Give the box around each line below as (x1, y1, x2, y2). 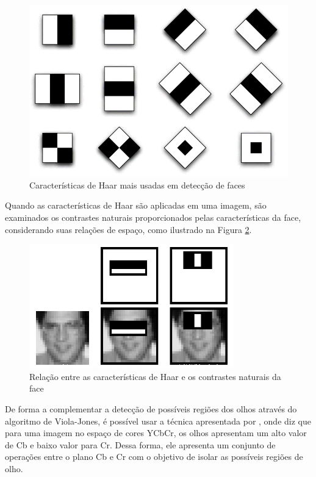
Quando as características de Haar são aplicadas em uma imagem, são (5, 199, 267, 212)
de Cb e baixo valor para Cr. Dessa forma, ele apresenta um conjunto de (5, 438, 276, 451)
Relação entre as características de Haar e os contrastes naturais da (29, 370, 281, 382)
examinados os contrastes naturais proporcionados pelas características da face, (5, 211, 301, 224)
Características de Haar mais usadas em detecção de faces (29, 178, 245, 191)
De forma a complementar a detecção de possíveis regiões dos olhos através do (5, 403, 297, 415)
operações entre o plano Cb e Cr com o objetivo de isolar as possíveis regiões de (5, 450, 303, 463)
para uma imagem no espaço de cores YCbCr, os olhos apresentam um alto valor (5, 426, 307, 439)
